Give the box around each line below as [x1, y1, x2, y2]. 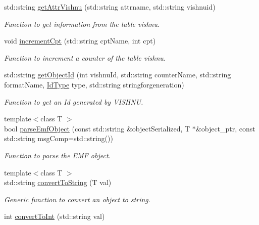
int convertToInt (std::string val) [4, 211, 105, 221]
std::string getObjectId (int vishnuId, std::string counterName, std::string [4, 69, 231, 80]
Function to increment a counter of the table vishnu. [4, 52, 166, 63]
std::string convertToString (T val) [4, 177, 112, 188]
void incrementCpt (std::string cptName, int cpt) [4, 35, 156, 46]
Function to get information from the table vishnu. [4, 18, 160, 29]
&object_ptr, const [195, 123, 255, 133]
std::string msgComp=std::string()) [4, 133, 113, 144]
